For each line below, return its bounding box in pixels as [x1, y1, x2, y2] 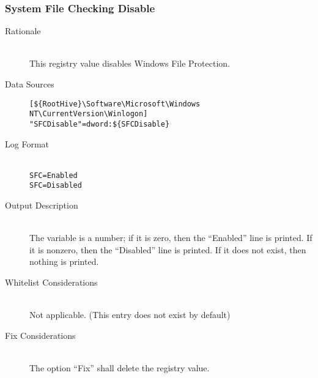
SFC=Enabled [29, 171, 78, 180]
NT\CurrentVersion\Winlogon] [29, 109, 148, 119]
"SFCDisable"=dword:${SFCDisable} [29, 119, 170, 128]
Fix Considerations [5, 328, 76, 341]
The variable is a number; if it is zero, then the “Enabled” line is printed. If [29, 231, 312, 244]
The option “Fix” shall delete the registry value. [29, 361, 210, 374]
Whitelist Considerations [5, 276, 98, 289]
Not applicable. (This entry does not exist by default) [29, 308, 231, 321]
